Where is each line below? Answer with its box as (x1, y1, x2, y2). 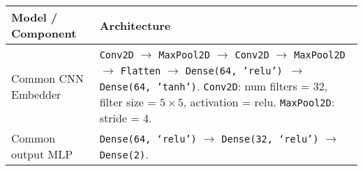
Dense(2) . (99, 146, 149, 162)
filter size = (99, 94, 156, 110)
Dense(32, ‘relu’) (221, 133, 319, 145)
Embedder (11, 85, 61, 102)
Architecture (99, 17, 171, 33)
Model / (11, 9, 58, 25)
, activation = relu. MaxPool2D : (183, 94, 335, 110)
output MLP (11, 146, 73, 162)
